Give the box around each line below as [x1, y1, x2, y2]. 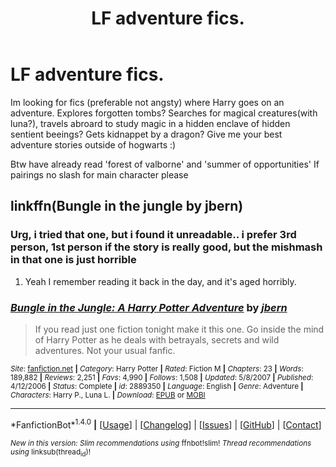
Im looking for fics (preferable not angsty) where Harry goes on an [10, 96, 285, 108]
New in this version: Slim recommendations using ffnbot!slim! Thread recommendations [10, 438, 312, 448]
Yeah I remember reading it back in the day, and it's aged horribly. [24, 275, 297, 287]
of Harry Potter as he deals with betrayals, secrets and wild [34, 333, 280, 346]
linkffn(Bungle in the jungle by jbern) [10, 198, 244, 215]
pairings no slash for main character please [10, 168, 189, 181]
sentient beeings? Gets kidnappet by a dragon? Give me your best [10, 128, 283, 140]
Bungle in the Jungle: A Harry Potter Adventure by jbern [10, 300, 288, 314]
